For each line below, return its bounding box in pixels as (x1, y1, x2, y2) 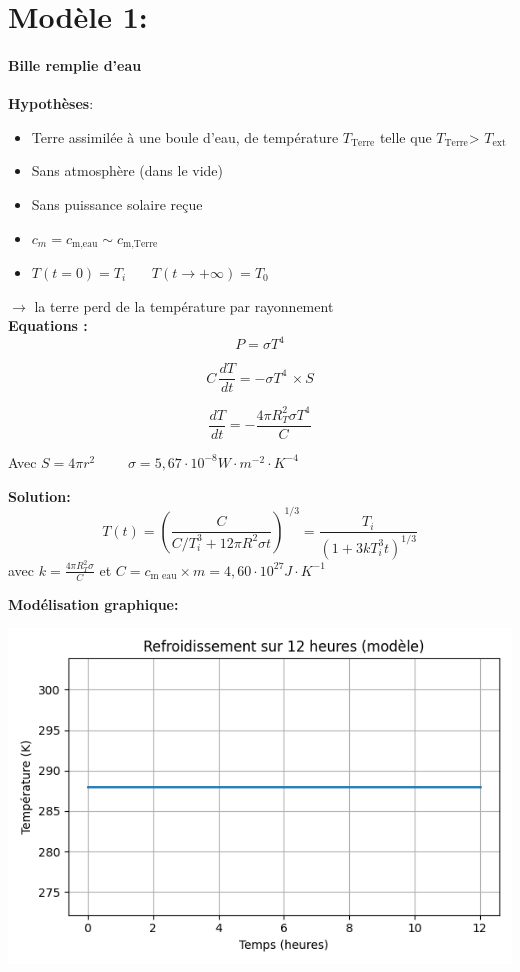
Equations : (8, 315, 88, 336)
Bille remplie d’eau (8, 54, 142, 75)
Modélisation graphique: (8, 593, 179, 614)
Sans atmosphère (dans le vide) (31, 160, 224, 181)
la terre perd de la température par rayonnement (34, 295, 334, 316)
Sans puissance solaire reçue (31, 193, 203, 214)
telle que (379, 126, 432, 147)
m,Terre (122, 239, 158, 249)
